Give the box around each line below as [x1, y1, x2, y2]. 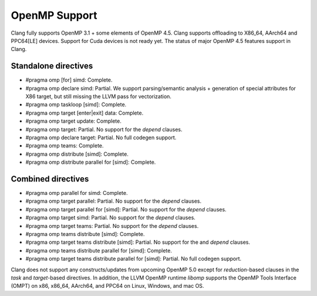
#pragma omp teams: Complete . [25, 142, 104, 149]
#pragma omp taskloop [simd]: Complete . [25, 101, 127, 108]
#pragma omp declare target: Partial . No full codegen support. [25, 134, 177, 141]
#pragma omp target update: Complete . [25, 117, 122, 125]
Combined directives [11, 174, 89, 184]
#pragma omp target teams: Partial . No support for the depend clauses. [25, 222, 199, 229]
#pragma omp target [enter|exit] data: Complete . [25, 109, 144, 116]
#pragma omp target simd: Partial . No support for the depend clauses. [25, 214, 196, 221]
